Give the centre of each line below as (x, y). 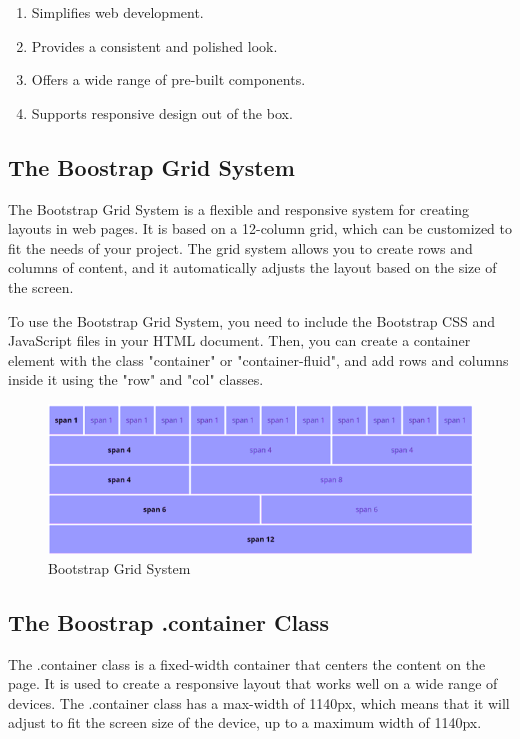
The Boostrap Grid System (151, 166)
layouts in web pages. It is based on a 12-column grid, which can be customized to (260, 228)
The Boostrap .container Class (168, 621)
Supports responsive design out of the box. (162, 112)
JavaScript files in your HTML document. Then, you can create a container (239, 340)
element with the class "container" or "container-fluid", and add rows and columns (258, 359)
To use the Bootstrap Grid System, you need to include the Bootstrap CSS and (252, 320)
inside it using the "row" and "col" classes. (136, 379)
